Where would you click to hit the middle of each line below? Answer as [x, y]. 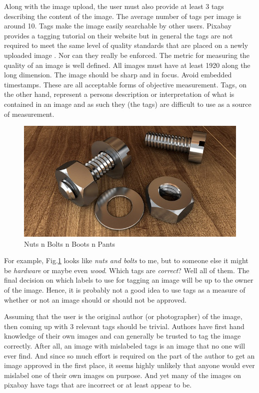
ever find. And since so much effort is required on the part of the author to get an [129, 355]
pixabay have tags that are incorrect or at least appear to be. [98, 385]
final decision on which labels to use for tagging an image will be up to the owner [129, 280]
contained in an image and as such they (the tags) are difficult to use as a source [128, 104]
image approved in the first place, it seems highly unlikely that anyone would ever [129, 365]
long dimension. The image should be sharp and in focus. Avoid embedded [118, 75]
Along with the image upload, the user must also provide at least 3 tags [114, 6]
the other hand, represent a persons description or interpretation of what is [119, 94]
